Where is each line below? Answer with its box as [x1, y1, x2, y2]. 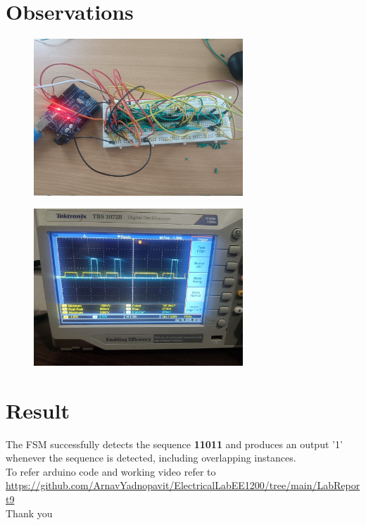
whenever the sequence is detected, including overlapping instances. [6, 450, 296, 465]
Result [6, 395, 70, 424]
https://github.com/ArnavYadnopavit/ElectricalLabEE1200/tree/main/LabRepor [6, 478, 360, 493]
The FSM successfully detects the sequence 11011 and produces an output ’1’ [6, 436, 343, 451]
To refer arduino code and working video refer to [6, 464, 216, 478]
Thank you [6, 505, 53, 520]
